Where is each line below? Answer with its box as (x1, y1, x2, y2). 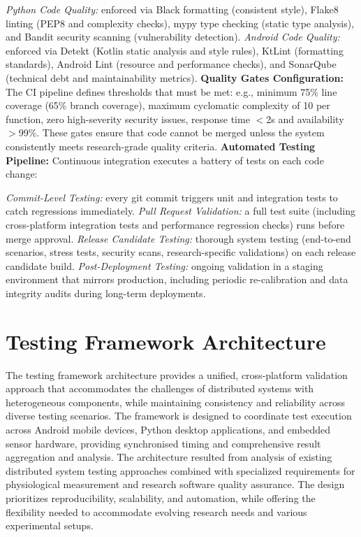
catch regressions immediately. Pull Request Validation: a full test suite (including (6, 203, 356, 218)
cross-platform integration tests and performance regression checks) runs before (6, 217, 345, 231)
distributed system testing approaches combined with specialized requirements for (6, 463, 355, 478)
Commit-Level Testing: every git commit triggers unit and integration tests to (6, 189, 338, 204)
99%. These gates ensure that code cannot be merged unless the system (18, 125, 325, 140)
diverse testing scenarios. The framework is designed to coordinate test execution (6, 408, 352, 423)
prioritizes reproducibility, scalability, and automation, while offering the (6, 490, 316, 505)
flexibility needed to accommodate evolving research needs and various (6, 504, 307, 519)
